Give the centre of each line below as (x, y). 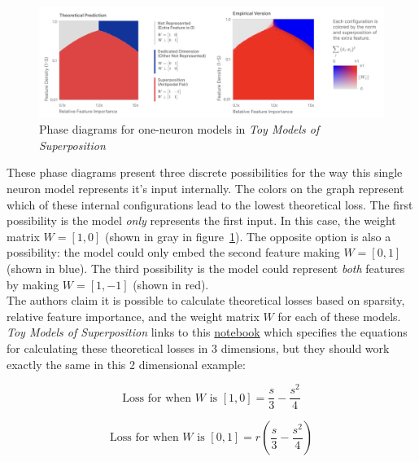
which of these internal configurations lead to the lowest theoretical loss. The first (210, 204)
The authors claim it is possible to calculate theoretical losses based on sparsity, (206, 300)
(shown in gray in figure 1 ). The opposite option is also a (248, 236)
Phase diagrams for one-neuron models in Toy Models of (179, 129)
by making (33, 284)
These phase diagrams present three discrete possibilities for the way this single (205, 172)
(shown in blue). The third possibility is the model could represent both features (206, 268)
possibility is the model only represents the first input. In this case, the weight (201, 220)
